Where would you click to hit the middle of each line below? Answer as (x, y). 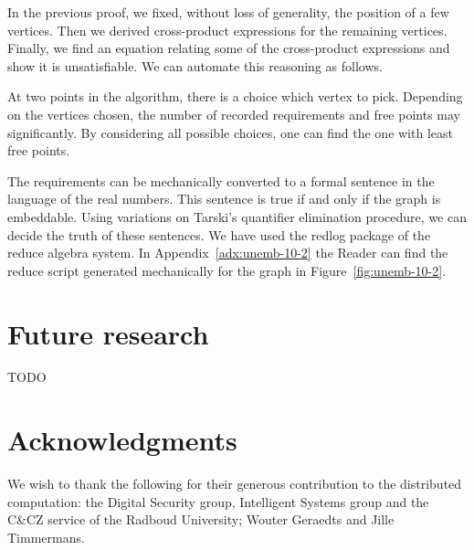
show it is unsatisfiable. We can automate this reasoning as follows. (195, 65)
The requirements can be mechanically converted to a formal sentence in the (221, 180)
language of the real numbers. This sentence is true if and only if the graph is (224, 199)
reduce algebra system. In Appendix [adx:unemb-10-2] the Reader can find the (228, 253)
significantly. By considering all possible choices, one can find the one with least (230, 132)
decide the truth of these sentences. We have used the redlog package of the (219, 234)
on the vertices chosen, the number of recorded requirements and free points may (234, 114)
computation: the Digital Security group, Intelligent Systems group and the (218, 501)
